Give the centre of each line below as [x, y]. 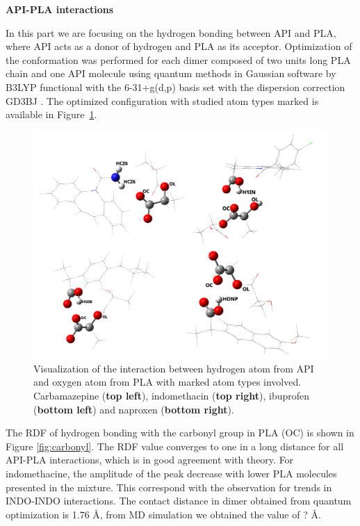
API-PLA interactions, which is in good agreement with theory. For [150, 460]
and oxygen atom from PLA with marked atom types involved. [167, 382]
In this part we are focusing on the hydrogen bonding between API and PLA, [171, 32]
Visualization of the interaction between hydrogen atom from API [174, 368]
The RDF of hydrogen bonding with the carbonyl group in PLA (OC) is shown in [180, 433]
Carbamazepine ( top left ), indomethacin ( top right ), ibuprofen [172, 396]
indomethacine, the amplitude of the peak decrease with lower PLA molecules [171, 474]
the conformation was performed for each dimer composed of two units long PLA [178, 59]
